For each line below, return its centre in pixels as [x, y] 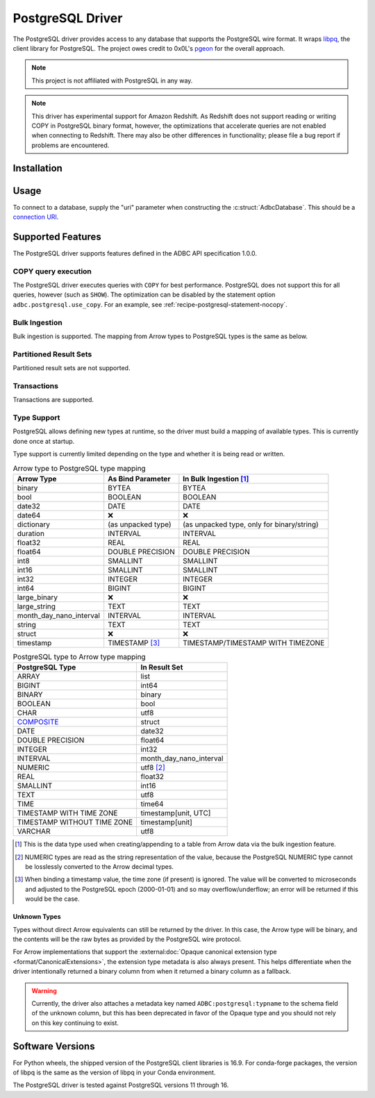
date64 [29, 515]
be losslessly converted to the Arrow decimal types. [99, 867]
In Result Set [162, 667]
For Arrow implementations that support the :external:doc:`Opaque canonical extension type [145, 952]
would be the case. [52, 899]
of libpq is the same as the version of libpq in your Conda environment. [114, 1072]
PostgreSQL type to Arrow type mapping [79, 657]
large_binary [37, 597]
